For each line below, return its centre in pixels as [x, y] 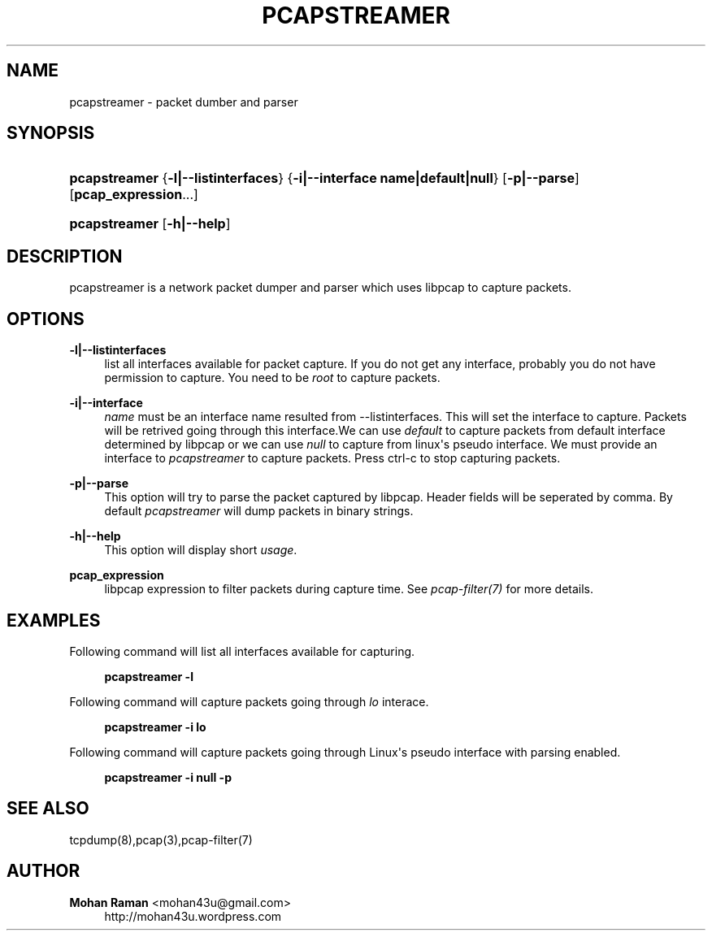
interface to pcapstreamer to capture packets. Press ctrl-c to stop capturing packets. [332, 458]
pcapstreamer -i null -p [168, 777]
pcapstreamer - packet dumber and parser [184, 102]
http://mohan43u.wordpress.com [193, 916]
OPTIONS [46, 319]
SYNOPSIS [51, 133]
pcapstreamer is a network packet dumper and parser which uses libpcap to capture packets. [320, 288]
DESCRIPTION [65, 256]
